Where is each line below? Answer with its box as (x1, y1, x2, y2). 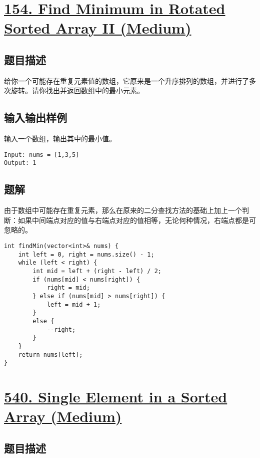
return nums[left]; (18, 351, 83, 358)
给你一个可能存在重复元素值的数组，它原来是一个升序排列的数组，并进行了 (4, 75, 249, 86)
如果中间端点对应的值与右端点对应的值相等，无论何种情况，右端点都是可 (17, 214, 256, 225)
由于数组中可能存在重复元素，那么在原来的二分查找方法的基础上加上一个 (4, 205, 242, 215)
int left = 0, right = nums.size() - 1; (18, 251, 154, 258)
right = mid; (46, 284, 90, 292)
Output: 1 (4, 159, 36, 167)
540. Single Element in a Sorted (4, 386, 227, 407)
